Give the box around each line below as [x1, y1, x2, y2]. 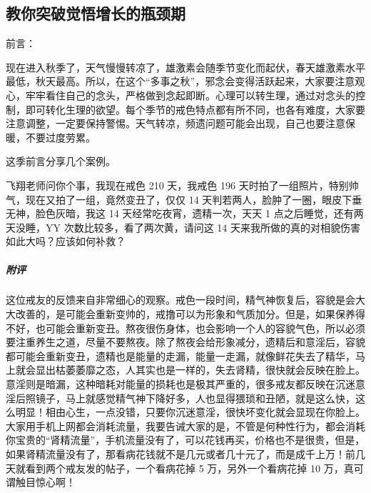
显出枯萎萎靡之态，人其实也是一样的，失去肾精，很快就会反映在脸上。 [35, 362, 365, 377]
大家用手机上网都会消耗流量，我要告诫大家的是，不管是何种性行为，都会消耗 [6, 418, 365, 433]
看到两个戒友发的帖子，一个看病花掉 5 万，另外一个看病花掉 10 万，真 [25, 460, 354, 475]
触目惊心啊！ [15, 474, 76, 489]
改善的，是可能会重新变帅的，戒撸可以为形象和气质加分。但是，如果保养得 [15, 307, 365, 322]
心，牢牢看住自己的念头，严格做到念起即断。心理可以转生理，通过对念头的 [6, 87, 355, 102]
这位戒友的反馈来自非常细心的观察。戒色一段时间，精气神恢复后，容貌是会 [6, 292, 355, 307]
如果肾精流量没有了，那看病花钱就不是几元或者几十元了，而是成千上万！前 [6, 447, 355, 462]
